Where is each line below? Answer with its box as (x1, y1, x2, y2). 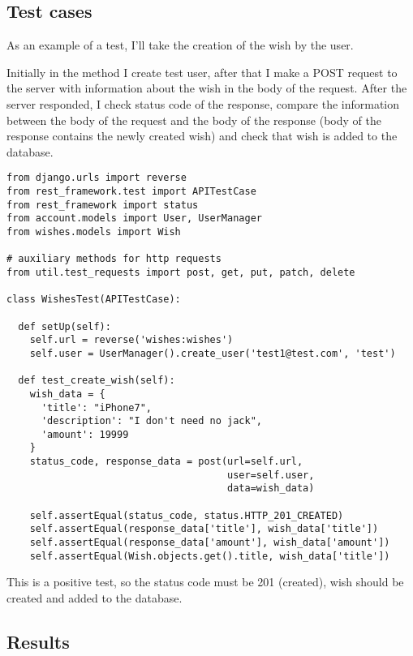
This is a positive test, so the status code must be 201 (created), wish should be (6, 573, 404, 590)
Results (6, 628, 70, 654)
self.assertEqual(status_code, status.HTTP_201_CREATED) (29, 509, 344, 521)
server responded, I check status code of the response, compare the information (6, 95, 400, 112)
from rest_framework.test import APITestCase (6, 186, 256, 198)
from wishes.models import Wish (6, 225, 181, 238)
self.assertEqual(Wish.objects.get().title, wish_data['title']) (29, 550, 390, 562)
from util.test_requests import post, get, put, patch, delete (6, 266, 355, 278)
